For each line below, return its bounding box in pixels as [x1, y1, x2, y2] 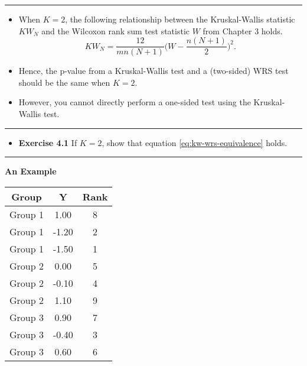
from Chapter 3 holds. [203, 24, 283, 37]
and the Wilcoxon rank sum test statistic [41, 24, 190, 37]
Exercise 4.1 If [18, 136, 77, 148]
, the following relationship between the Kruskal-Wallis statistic [65, 13, 295, 25]
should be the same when [18, 76, 110, 88]
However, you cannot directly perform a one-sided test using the [18, 96, 251, 108]
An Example [5, 165, 57, 177]
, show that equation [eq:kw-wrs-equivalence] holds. [102, 136, 288, 148]
